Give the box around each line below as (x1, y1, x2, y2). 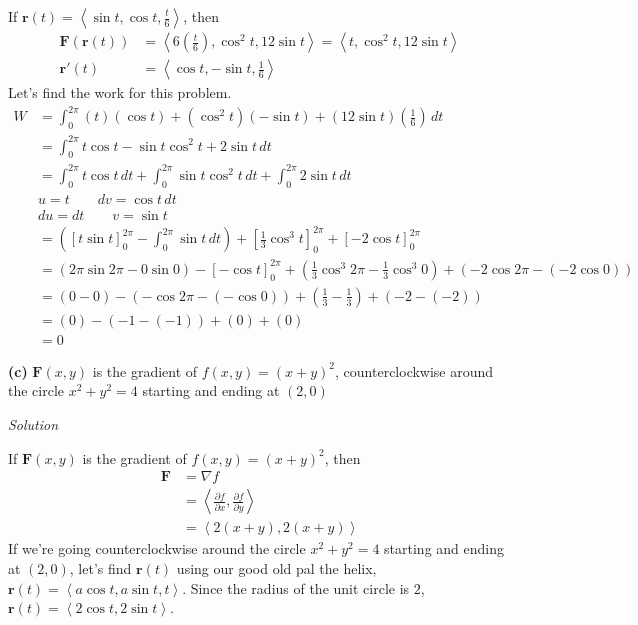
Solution (8, 414, 59, 435)
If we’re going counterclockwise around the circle (8, 538, 306, 559)
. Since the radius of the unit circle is (182, 577, 410, 598)
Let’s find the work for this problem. (8, 82, 232, 103)
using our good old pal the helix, (176, 557, 377, 578)
